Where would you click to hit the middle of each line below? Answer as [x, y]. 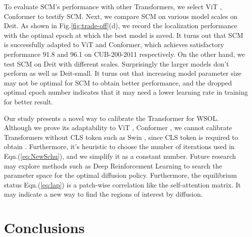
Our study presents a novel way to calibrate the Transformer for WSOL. [111, 118]
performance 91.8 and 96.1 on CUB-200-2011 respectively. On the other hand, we [125, 54]
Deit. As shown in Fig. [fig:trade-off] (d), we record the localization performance [121, 25]
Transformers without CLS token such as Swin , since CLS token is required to [121, 137]
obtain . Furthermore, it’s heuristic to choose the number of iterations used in [119, 146]
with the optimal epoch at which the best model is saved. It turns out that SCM [124, 35]
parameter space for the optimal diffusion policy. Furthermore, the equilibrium [120, 175]
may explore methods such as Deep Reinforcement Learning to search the [113, 165]
